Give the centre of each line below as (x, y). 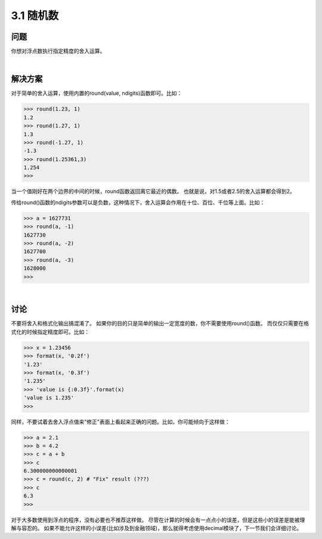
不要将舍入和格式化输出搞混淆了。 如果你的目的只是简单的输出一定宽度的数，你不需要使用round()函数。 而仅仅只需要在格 (160, 324)
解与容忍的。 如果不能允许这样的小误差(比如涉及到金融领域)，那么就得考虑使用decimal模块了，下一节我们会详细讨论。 (157, 528)
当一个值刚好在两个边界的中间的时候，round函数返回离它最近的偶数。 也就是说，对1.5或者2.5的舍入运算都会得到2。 (153, 192)
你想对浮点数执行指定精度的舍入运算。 (58, 51)
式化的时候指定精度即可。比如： (50, 332)
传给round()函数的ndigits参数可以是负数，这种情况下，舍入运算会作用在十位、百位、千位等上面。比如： (138, 202)
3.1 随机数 (35, 16)
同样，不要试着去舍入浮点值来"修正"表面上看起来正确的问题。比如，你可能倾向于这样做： (121, 421)
